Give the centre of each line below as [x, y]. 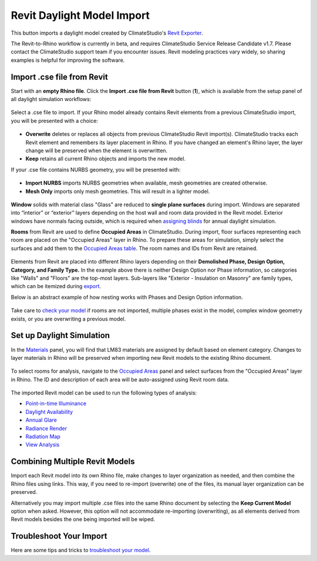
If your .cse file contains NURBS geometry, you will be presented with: [96, 169]
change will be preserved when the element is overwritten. [97, 151]
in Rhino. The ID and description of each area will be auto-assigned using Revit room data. [120, 379]
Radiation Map [43, 437]
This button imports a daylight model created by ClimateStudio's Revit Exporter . [107, 33]
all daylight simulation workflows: [51, 99]
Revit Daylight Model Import [80, 15]
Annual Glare [41, 420]
